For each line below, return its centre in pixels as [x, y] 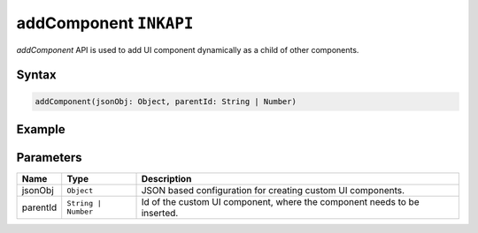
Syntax [36, 75]
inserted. [160, 214]
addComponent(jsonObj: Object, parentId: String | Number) [166, 101]
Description [166, 179]
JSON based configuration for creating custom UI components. [273, 191]
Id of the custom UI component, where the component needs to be [280, 202]
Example [41, 129]
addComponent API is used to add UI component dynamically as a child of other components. [188, 49]
